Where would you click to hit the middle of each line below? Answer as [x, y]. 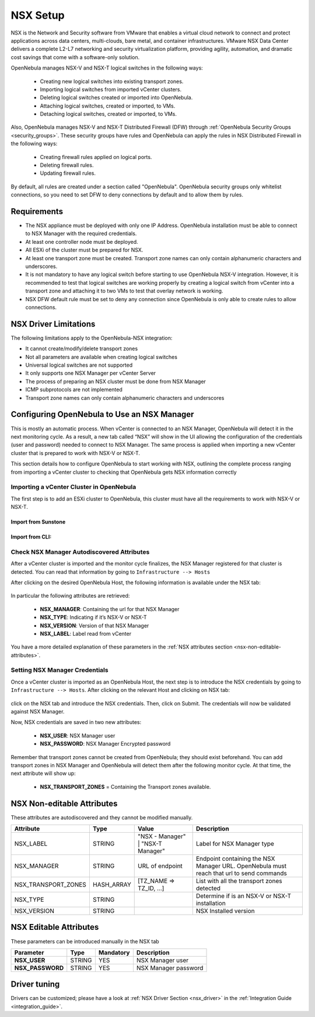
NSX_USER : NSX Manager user [78, 735]
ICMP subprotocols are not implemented [74, 389]
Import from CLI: [31, 537]
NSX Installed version [225, 911]
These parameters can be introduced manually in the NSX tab [85, 941]
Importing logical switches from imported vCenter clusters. [111, 89]
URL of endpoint [160, 866]
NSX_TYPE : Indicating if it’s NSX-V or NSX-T [93, 618]
